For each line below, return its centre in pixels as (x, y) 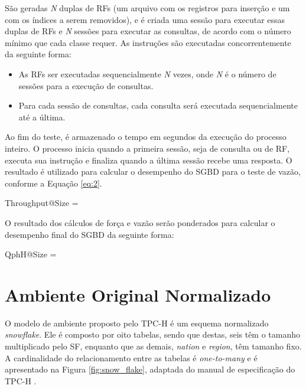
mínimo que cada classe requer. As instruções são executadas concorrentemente (148, 42)
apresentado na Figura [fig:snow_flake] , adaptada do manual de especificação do (150, 369)
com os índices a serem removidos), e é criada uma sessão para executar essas (145, 19)
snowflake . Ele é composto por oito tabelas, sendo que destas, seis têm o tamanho (153, 334)
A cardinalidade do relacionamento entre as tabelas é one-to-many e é (131, 357)
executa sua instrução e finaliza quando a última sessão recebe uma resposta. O (149, 160)
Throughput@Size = (42, 203)
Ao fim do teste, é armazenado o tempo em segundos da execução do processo (146, 137)
